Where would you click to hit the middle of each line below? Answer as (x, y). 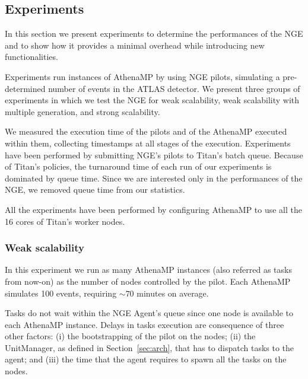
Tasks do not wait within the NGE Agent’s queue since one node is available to (149, 313)
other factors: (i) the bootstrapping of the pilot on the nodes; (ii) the (130, 336)
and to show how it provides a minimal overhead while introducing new (135, 45)
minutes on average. (173, 293)
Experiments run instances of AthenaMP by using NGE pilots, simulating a (142, 76)
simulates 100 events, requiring (61, 293)
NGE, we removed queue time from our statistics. (95, 189)
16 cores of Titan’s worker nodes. (65, 221)
